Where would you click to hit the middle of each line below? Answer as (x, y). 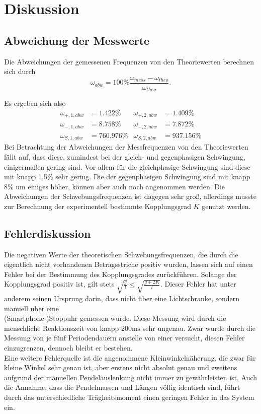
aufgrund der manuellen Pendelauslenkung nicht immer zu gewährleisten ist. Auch (131, 377)
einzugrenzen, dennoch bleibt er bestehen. (68, 347)
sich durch (20, 71)
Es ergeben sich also (35, 103)
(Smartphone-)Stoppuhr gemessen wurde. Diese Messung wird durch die (115, 318)
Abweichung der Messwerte (77, 40)
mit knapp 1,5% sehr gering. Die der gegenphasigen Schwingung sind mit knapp (127, 177)
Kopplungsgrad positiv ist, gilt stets (59, 284)
